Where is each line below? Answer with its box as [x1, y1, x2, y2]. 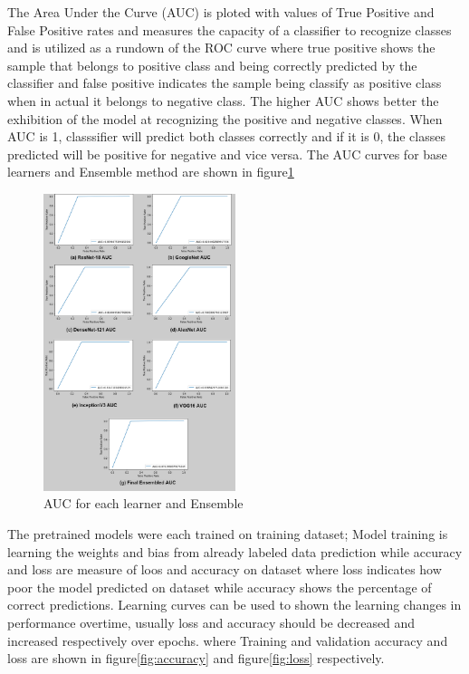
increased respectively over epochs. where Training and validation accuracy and [7, 631, 448, 650]
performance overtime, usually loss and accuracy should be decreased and [7, 613, 416, 632]
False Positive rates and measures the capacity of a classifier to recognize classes [7, 20, 452, 39]
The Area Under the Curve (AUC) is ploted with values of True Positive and [7, 3, 435, 21]
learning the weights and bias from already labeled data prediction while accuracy [7, 542, 463, 561]
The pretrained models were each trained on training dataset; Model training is [7, 525, 448, 544]
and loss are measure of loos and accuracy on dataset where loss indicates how [7, 560, 442, 579]
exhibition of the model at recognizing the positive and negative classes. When [7, 109, 443, 128]
